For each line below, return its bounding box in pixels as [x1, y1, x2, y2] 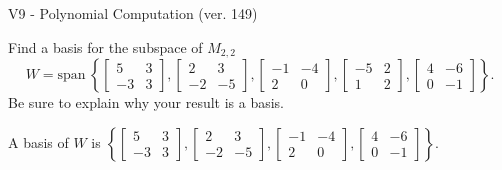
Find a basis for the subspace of [8, 36, 203, 57]
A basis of [8, 131, 69, 152]
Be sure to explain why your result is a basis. [8, 92, 285, 113]
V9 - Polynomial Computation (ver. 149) [8, 3, 258, 23]
